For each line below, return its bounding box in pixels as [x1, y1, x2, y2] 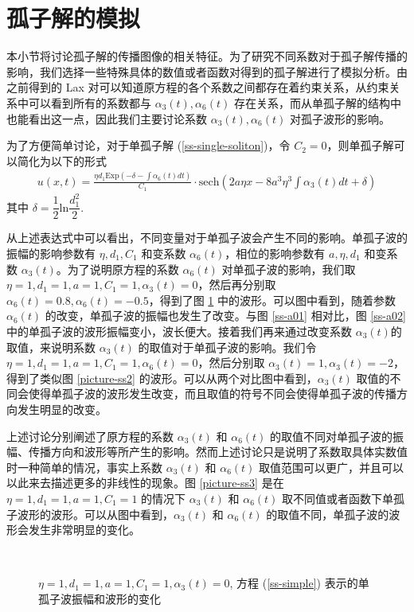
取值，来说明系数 [6, 338, 96, 355]
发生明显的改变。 [17, 400, 107, 417]
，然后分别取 [197, 354, 265, 371]
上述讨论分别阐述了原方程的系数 [6, 427, 174, 444]
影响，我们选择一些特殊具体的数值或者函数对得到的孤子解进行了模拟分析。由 [6, 63, 408, 80]
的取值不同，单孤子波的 [266, 505, 389, 522]
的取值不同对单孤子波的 [270, 427, 393, 444]
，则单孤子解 [326, 137, 394, 154]
